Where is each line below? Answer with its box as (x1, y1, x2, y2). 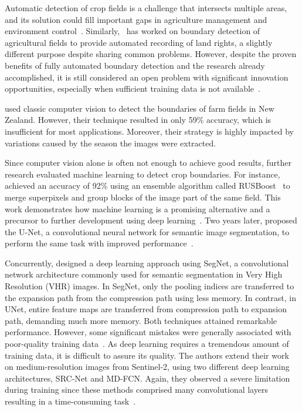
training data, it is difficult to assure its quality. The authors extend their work (5, 349, 289, 361)
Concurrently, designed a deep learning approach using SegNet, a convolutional (5, 256, 289, 269)
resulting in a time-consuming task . (5, 395, 136, 407)
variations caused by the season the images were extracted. (5, 136, 216, 149)
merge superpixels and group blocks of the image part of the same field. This (5, 191, 281, 203)
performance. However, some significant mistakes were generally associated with (5, 326, 291, 338)
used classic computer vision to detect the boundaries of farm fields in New (5, 102, 274, 114)
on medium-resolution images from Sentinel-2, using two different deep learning (5, 360, 290, 373)
